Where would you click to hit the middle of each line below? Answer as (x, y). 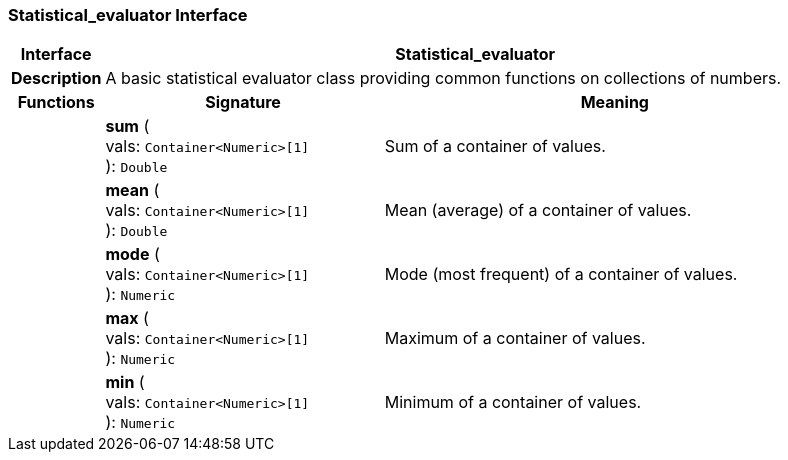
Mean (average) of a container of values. (538, 210)
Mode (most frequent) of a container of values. (561, 274)
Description (56, 78)
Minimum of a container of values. (513, 402)
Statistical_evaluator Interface (128, 15)
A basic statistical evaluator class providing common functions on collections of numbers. (443, 78)
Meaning (614, 102)
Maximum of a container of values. (515, 338)
